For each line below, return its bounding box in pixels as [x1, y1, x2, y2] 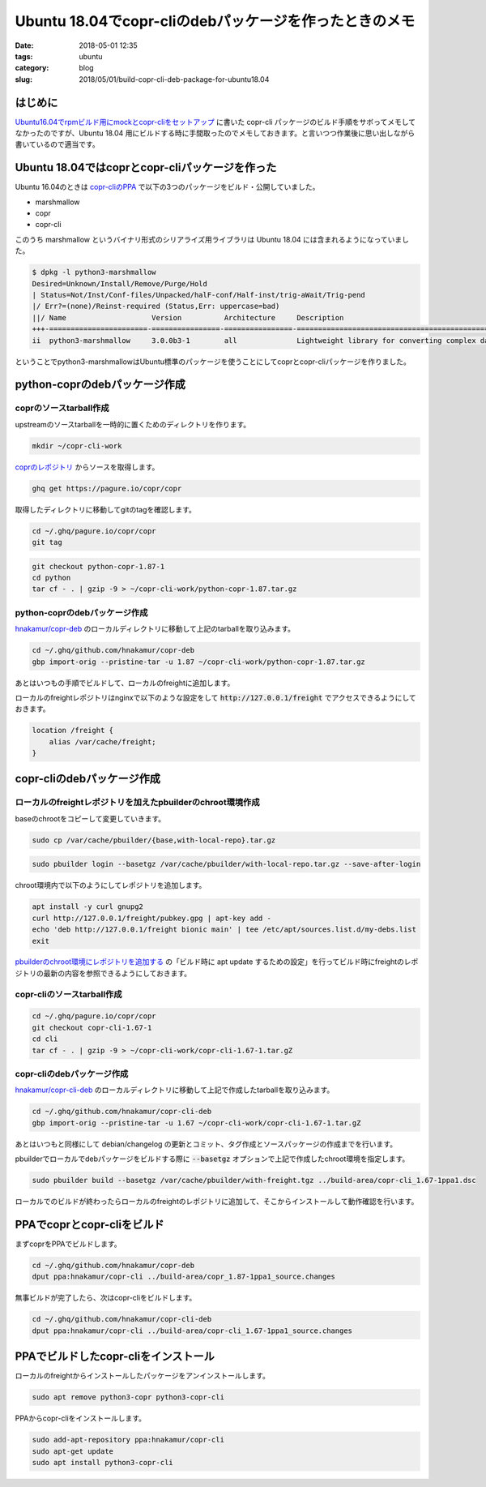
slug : [15, 74, 32, 84]
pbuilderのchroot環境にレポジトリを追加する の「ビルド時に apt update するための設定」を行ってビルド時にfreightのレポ [15, 957, 419, 966]
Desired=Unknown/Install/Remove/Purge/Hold [32, 279, 208, 288]
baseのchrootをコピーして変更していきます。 [15, 813, 166, 823]
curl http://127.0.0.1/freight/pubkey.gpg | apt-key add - [32, 913, 271, 923]
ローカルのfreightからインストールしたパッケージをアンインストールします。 [15, 1371, 271, 1381]
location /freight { [32, 726, 113, 735]
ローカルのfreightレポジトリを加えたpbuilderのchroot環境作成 [15, 797, 260, 808]
